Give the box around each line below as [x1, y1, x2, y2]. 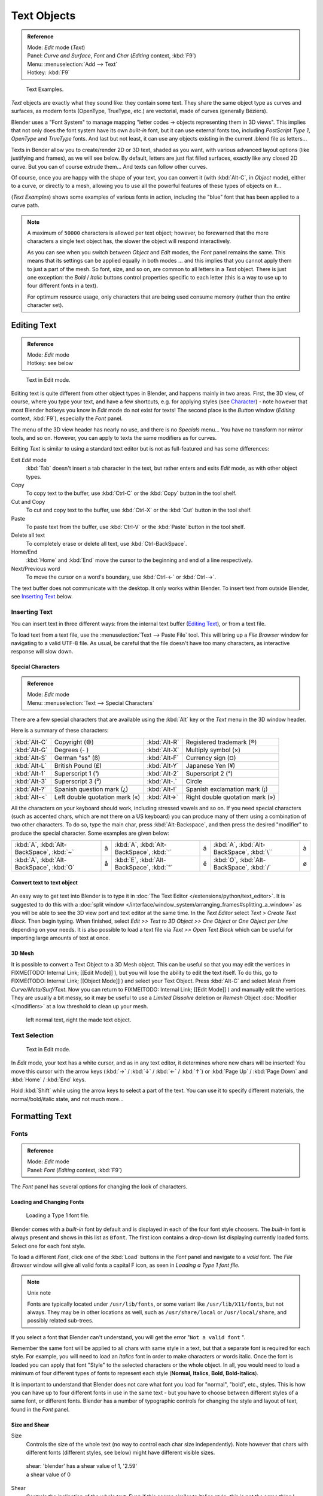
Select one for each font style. [11, 1242, 86, 1249]
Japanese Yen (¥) [185, 761, 236, 770]
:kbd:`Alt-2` [147, 769, 179, 777]
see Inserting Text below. [11, 593, 73, 600]
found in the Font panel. [11, 1406, 70, 1413]
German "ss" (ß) [54, 753, 100, 762]
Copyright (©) [54, 738, 94, 746]
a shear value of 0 [26, 1471, 71, 1478]
